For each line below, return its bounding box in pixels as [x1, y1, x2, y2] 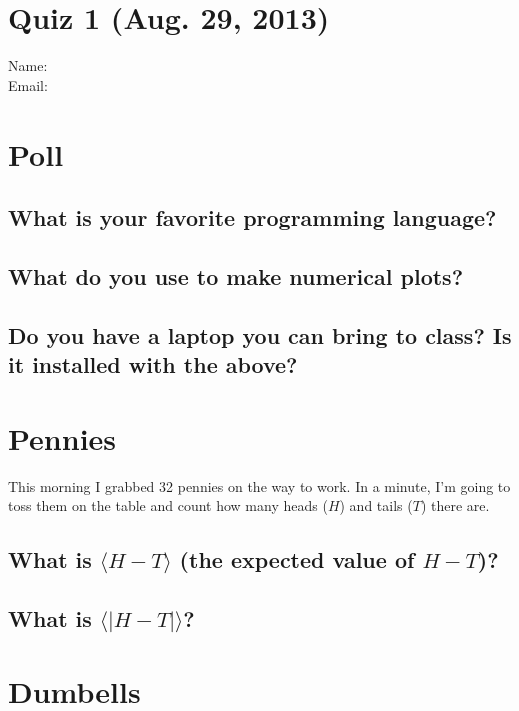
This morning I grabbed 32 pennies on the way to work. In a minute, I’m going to [8, 475, 511, 496]
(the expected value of [179, 544, 415, 575]
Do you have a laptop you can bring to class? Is [8, 319, 512, 350]
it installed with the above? [8, 349, 298, 380]
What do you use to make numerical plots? [8, 260, 464, 291]
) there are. [420, 495, 490, 516]
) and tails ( [339, 495, 413, 516]
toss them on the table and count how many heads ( [8, 495, 328, 516]
